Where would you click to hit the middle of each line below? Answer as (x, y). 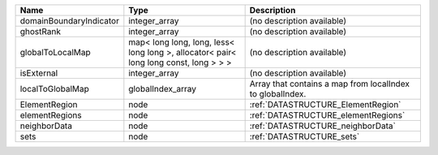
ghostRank (40, 31)
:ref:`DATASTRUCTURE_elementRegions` (327, 115)
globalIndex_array (163, 89)
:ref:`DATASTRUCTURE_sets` (305, 136)
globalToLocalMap (55, 52)
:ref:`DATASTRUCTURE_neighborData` (323, 126)
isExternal (39, 73)
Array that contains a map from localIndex (329, 84)
